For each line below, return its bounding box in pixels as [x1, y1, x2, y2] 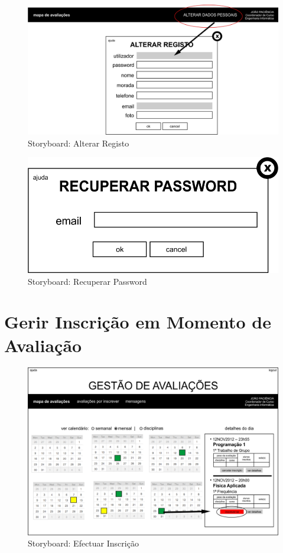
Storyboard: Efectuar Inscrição [28, 537, 139, 549]
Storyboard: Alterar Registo [28, 136, 129, 149]
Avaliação [4, 333, 82, 357]
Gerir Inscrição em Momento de [4, 310, 271, 334]
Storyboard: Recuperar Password [28, 275, 147, 287]
